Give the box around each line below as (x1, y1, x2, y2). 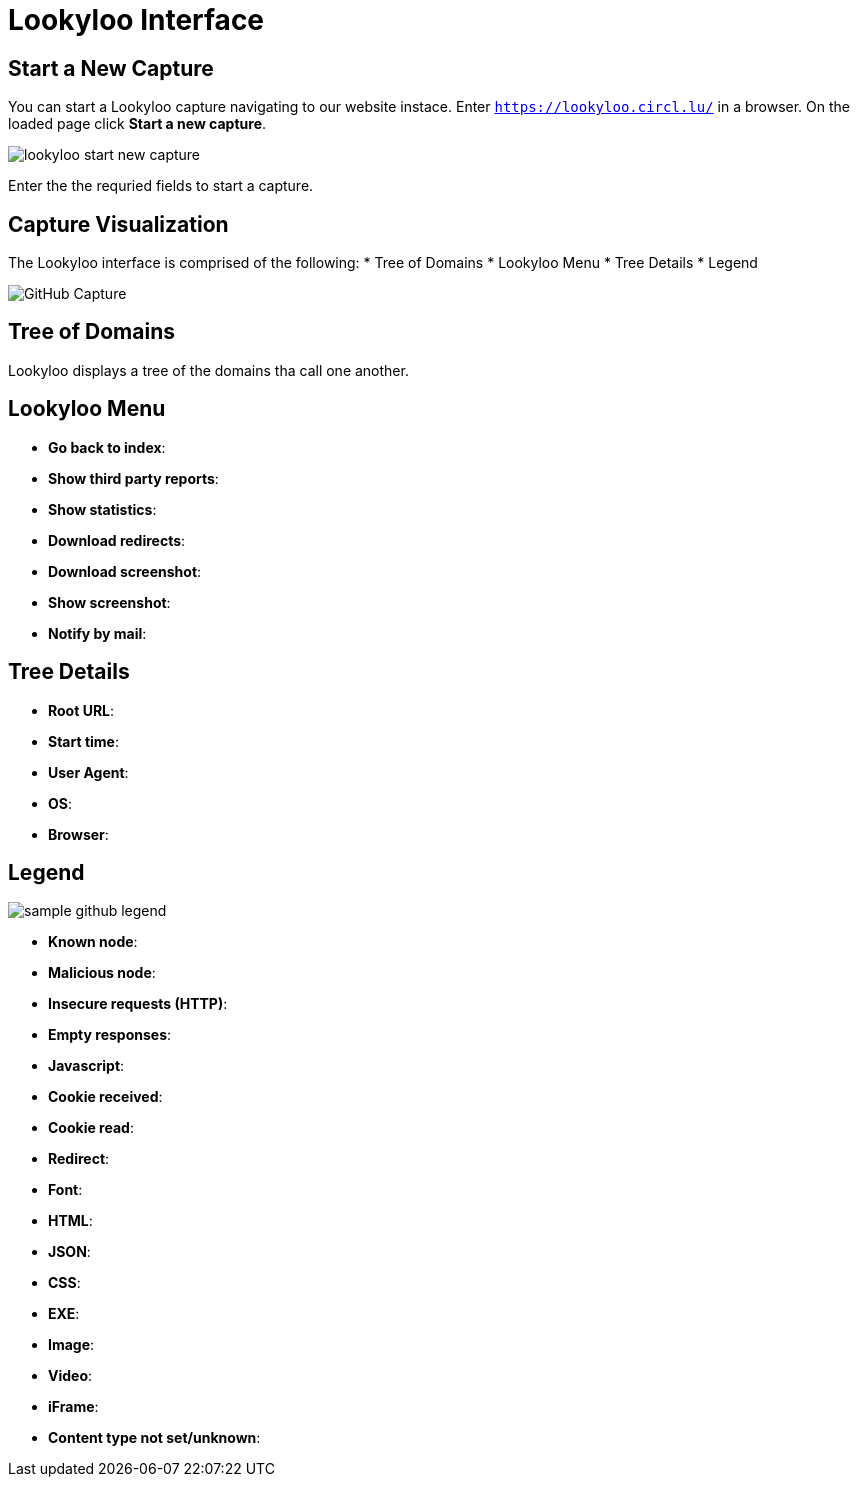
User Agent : (48, 763, 129, 781)
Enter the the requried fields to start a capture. (8, 177, 314, 195)
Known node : (48, 933, 138, 951)
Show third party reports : (48, 469, 219, 487)
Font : (48, 1181, 83, 1199)
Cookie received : (48, 1088, 163, 1106)
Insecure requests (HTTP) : (48, 995, 228, 1013)
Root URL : (48, 701, 115, 719)
